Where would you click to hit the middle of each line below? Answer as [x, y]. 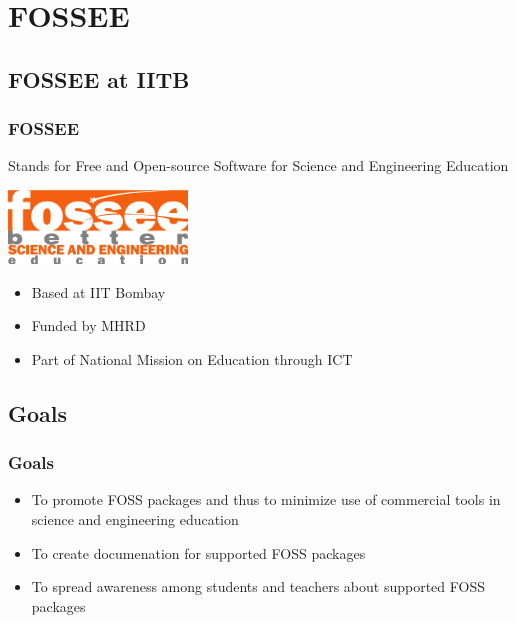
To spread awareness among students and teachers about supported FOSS [258, 586]
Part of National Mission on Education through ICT [192, 358]
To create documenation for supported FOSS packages [198, 552]
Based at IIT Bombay [98, 291]
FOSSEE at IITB [99, 78]
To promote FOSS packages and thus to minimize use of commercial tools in [266, 499]
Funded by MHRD [88, 325]
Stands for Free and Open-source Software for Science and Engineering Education [258, 165]
